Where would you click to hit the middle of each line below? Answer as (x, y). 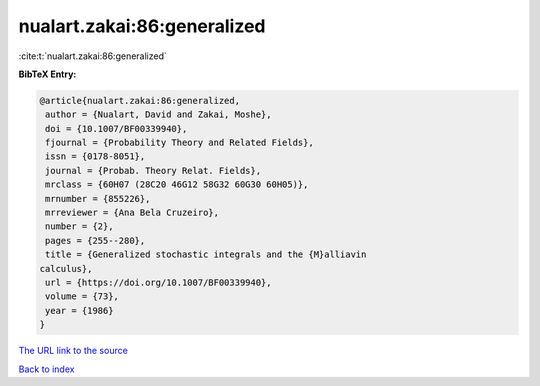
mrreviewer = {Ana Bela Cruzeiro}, (132, 213)
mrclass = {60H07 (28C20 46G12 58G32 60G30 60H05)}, (177, 184)
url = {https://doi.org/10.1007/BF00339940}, (158, 282)
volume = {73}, (82, 296)
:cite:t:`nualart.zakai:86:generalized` (92, 56)
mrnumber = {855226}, (98, 198)
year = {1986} (79, 310)
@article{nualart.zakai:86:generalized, (139, 100)
